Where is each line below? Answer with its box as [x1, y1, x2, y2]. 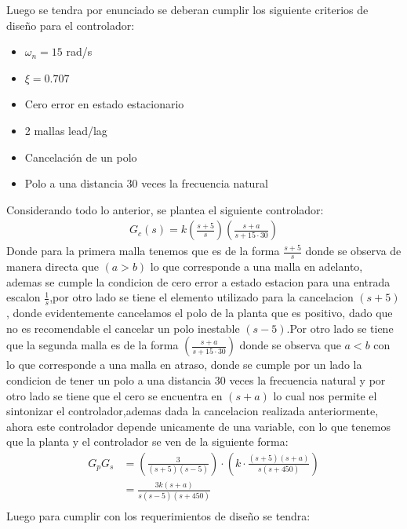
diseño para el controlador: [6, 16, 135, 33]
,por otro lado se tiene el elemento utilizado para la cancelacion [49, 289, 354, 305]
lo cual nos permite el [273, 387, 377, 403]
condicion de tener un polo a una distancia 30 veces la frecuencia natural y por [6, 372, 386, 388]
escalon [6, 289, 41, 305]
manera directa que [6, 258, 99, 275]
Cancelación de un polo [24, 148, 137, 165]
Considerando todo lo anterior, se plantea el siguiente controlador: [6, 201, 324, 217]
